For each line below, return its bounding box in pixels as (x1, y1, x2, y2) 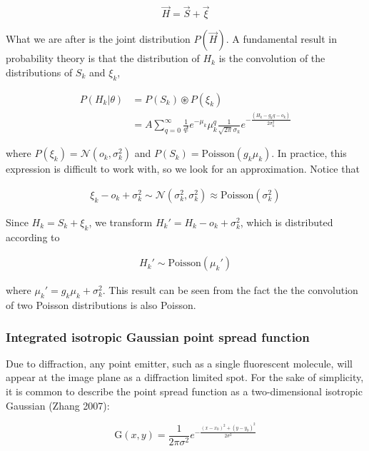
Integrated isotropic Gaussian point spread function (6, 328, 310, 345)
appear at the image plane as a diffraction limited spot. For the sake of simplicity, (6, 370, 364, 385)
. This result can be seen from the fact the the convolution (102, 283, 358, 298)
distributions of (6, 64, 73, 79)
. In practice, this (271, 146, 347, 161)
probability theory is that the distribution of (6, 51, 200, 66)
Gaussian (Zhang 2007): (6, 397, 110, 412)
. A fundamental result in (226, 31, 337, 46)
